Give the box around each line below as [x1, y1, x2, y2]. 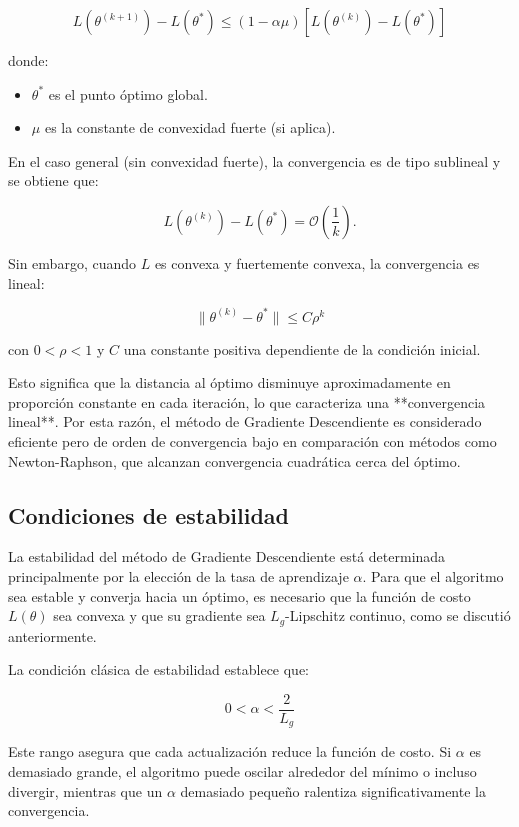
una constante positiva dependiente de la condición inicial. [123, 338, 481, 359]
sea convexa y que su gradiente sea [53, 605, 266, 626]
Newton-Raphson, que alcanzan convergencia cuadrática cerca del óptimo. [8, 450, 461, 471]
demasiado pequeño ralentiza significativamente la [180, 780, 486, 801]
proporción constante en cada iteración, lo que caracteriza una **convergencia [8, 391, 486, 412]
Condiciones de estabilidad [8, 499, 289, 530]
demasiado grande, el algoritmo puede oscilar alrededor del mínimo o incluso [8, 760, 477, 781]
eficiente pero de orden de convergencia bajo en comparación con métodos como [8, 431, 497, 452]
